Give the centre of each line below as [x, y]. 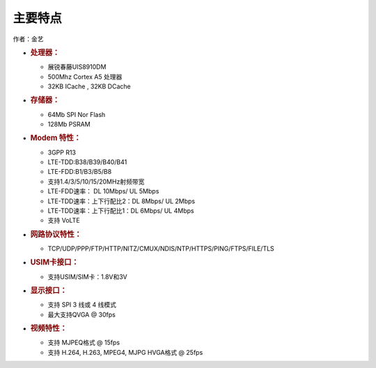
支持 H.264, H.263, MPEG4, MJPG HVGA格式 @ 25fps [125, 352]
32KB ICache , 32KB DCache [89, 86]
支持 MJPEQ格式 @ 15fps [84, 343]
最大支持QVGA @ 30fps [82, 314]
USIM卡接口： [55, 262]
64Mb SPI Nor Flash [77, 114]
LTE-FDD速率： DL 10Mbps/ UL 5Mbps [103, 191]
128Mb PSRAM [69, 125]
